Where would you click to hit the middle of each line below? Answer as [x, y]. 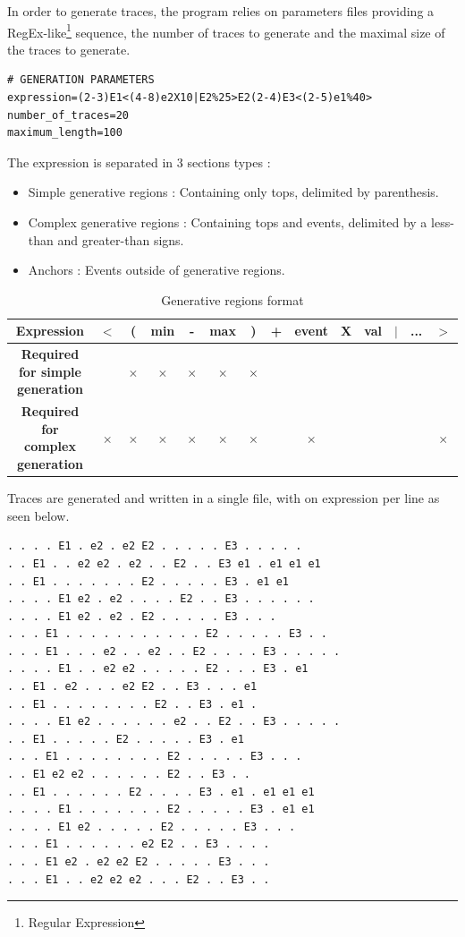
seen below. [38, 515]
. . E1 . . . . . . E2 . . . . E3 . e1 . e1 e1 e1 [161, 792]
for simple [50, 371]
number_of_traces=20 [68, 115]
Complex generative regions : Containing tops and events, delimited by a [228, 222]
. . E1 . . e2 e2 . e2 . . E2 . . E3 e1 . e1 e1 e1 [164, 563]
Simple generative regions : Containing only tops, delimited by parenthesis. [233, 192]
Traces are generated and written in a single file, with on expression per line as [224, 498]
